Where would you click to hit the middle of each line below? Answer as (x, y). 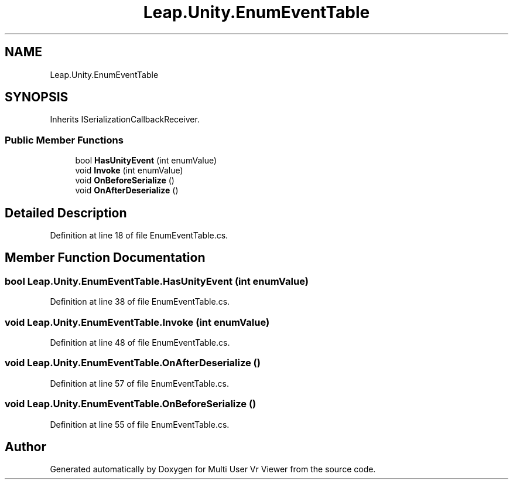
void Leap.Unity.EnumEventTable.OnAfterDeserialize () (133, 363)
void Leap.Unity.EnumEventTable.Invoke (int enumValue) (137, 322)
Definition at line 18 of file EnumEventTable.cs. (139, 236)
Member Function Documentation (105, 258)
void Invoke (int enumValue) (129, 171)
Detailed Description (66, 213)
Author (25, 446)
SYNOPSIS (37, 97)
